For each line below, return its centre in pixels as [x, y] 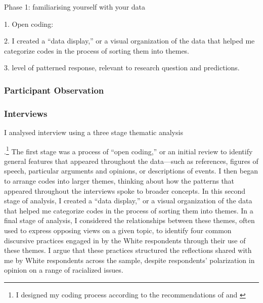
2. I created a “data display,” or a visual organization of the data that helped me [129, 41]
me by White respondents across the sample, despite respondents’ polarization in [129, 260]
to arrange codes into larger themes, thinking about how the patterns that [119, 181]
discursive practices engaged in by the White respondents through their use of [125, 240]
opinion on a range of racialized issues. [64, 270]
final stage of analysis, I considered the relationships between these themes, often [129, 220]
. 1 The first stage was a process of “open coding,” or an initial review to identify [128, 150]
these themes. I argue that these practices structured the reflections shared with [128, 250]
